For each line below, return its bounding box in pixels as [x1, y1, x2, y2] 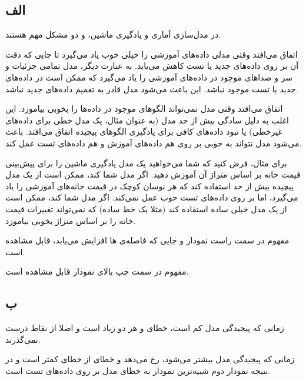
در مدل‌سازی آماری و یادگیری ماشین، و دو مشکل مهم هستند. [5, 28, 221, 41]
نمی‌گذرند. [5, 333, 41, 345]
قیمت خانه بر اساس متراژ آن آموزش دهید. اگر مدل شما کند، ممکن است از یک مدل [5, 168, 301, 181]
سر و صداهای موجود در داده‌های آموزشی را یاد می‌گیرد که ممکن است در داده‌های [5, 71, 293, 83]
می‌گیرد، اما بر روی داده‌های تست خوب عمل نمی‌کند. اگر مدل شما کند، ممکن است [5, 191, 298, 203]
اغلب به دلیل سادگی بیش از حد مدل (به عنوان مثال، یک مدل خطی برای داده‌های [5, 113, 289, 126]
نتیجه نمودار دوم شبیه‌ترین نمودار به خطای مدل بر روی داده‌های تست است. [5, 364, 271, 376]
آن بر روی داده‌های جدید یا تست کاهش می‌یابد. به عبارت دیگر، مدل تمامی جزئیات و [5, 59, 299, 72]
